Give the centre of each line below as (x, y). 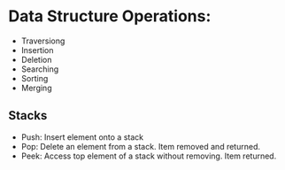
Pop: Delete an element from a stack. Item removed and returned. (140, 146)
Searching (40, 69)
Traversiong (43, 41)
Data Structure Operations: (110, 16)
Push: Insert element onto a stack (82, 137)
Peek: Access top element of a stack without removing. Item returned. (149, 156)
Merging (36, 88)
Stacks (28, 116)
